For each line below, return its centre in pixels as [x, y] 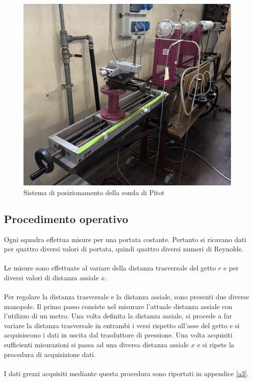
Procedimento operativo [66, 218]
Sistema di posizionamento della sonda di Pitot [94, 192]
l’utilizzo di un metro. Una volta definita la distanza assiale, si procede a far [118, 316]
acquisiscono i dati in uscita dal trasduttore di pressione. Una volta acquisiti [118, 335]
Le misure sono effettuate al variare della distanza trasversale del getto [110, 268]
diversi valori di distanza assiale [51, 277]
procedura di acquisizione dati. [50, 354]
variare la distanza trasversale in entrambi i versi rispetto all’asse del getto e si [122, 325]
